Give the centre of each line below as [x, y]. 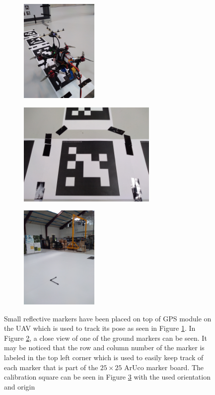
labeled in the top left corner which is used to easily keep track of [104, 357]
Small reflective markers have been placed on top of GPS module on [108, 318]
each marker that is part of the [51, 367]
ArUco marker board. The [164, 367]
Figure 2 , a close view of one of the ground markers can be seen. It [106, 338]
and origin [20, 386]
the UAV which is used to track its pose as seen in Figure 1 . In [100, 328]
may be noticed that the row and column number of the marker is [104, 347]
